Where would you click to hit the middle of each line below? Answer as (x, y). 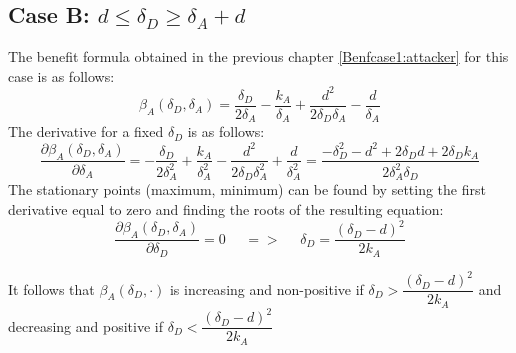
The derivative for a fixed (86, 131)
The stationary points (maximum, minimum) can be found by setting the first (247, 189)
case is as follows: (61, 75)
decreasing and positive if (85, 325)
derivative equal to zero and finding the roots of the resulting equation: (226, 208)
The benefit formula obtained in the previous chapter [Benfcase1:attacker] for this (258, 56)
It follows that (51, 288)
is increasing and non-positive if (266, 288)
